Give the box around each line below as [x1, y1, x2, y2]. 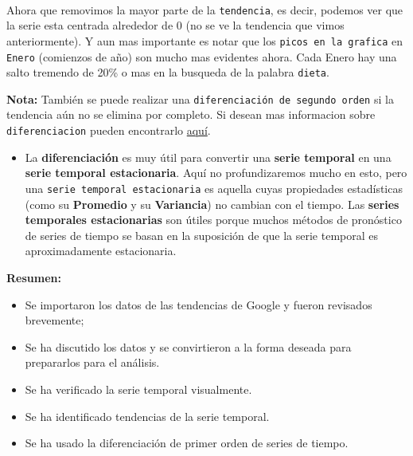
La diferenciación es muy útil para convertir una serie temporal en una [25, 148, 392, 165]
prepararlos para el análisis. [25, 354, 160, 371]
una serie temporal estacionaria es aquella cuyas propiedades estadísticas [25, 179, 403, 196]
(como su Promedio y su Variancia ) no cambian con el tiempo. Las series [25, 195, 399, 212]
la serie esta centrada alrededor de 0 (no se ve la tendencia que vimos [6, 17, 345, 33]
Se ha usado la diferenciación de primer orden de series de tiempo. [25, 434, 349, 451]
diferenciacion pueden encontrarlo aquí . [6, 122, 211, 139]
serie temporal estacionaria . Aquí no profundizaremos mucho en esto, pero [25, 164, 407, 181]
